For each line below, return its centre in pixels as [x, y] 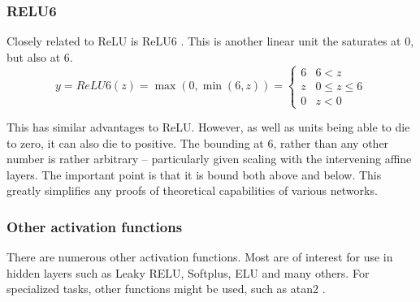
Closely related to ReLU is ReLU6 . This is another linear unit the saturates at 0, [210, 41]
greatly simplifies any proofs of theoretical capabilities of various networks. [192, 190]
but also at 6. [40, 56]
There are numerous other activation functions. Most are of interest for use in [200, 257]
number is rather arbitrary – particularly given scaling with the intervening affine [209, 159]
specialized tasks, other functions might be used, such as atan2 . [166, 289]
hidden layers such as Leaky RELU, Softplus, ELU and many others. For [188, 272]
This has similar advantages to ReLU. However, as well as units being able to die [208, 127]
